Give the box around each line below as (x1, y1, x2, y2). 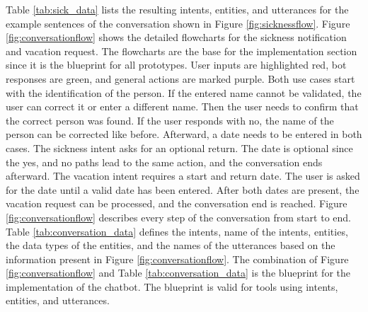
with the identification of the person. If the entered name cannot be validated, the (6, 85, 362, 100)
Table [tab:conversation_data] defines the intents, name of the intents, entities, (6, 224, 348, 238)
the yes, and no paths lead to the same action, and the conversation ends (6, 154, 323, 169)
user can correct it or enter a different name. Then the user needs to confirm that (6, 99, 359, 114)
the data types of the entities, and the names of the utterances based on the (6, 238, 335, 253)
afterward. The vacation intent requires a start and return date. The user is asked (6, 168, 360, 183)
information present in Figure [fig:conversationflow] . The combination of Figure (6, 251, 349, 266)
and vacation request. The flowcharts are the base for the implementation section (6, 43, 357, 58)
